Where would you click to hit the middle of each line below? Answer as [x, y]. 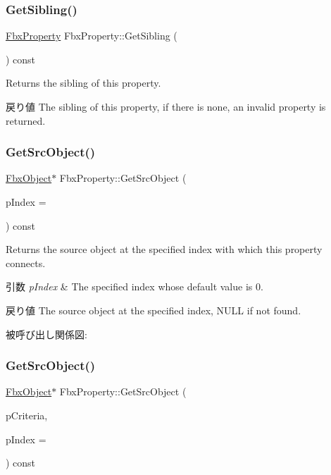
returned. [26, 120]
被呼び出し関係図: [46, 334]
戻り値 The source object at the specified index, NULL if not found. [154, 310]
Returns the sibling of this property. [83, 83]
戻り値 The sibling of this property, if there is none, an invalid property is [166, 106]
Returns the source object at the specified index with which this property [164, 249]
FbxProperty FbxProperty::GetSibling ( [92, 36]
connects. [26, 263]
